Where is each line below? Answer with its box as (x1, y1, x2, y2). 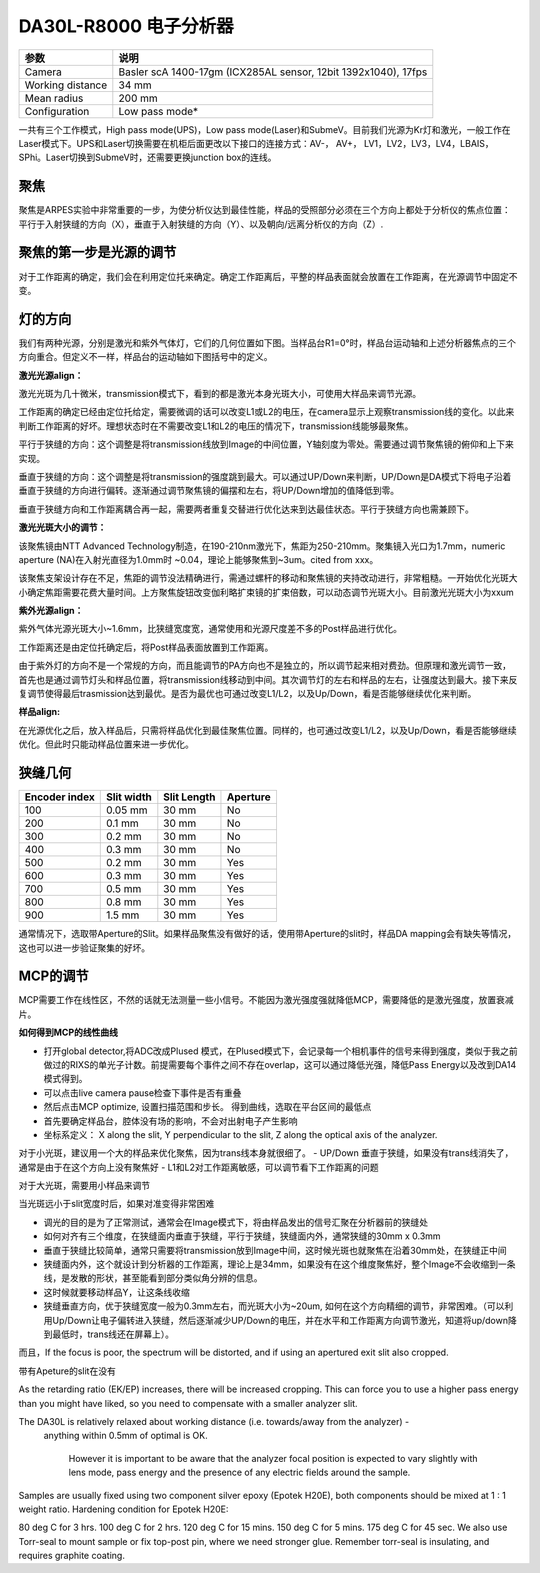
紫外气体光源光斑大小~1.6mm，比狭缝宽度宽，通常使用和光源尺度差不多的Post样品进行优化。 (18, 623, 403, 635)
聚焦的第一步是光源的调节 (18, 244, 177, 261)
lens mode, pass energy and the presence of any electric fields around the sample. (68, 1466, 411, 1479)
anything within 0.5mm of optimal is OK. (43, 1430, 209, 1442)
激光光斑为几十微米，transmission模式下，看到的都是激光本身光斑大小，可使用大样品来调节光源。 (18, 388, 422, 399)
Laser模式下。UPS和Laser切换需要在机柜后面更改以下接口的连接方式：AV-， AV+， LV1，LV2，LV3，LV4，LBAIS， (18, 137, 494, 149)
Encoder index (24, 790, 95, 804)
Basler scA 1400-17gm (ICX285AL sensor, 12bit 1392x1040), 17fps (118, 65, 428, 79)
